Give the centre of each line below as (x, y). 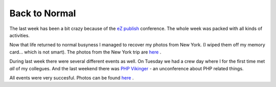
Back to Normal (43, 13)
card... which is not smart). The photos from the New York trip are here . (85, 52)
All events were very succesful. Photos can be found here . (72, 78)
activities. (20, 35)
